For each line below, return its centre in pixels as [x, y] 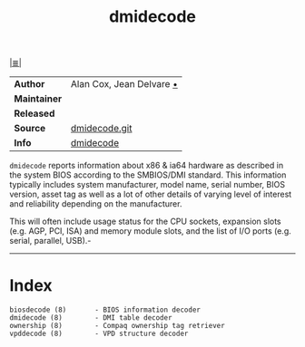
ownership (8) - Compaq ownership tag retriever [117, 326]
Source [30, 129]
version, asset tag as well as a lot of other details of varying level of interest [151, 194]
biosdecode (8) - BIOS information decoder [105, 310]
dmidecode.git [102, 129]
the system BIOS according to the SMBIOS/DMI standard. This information [148, 175]
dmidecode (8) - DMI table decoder [91, 318]
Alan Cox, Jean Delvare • [125, 84]
